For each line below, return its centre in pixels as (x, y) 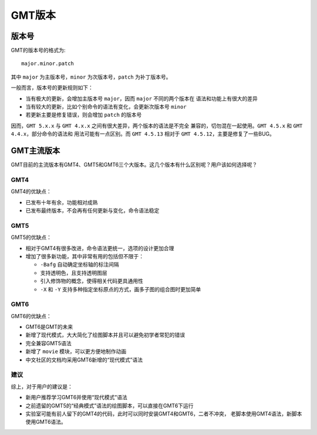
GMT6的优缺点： (31, 316)
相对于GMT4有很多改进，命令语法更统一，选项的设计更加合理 (100, 248)
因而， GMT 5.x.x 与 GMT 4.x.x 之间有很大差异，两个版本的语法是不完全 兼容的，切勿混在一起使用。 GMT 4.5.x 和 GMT (157, 126)
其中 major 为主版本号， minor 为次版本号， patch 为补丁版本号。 (91, 77)
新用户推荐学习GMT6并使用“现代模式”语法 (76, 397)
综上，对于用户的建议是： (42, 386)
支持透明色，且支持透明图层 (74, 272)
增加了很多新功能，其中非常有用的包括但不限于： (85, 256)
